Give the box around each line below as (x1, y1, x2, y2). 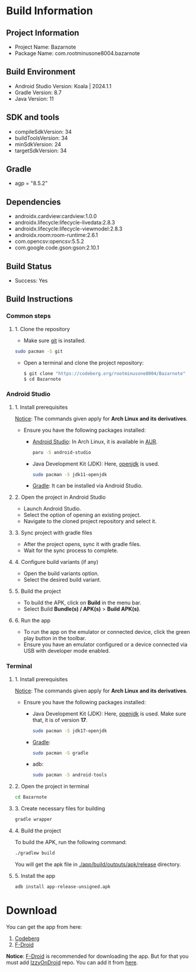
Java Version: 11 (14, 95, 54, 102)
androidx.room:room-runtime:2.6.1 (14, 232, 98, 239)
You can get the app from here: (6, 923, 82, 931)
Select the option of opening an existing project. (23, 511, 141, 519)
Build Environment (6, 67, 76, 77)
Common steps (6, 312, 52, 320)
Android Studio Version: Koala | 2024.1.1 (14, 82, 111, 89)
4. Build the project (14, 827, 62, 835)
